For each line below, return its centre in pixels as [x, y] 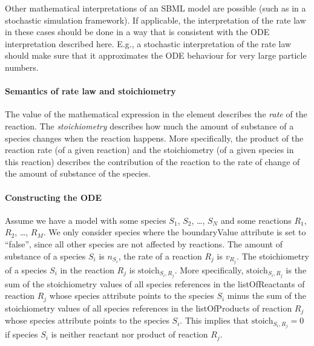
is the [296, 269]
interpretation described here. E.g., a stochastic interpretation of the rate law [148, 43]
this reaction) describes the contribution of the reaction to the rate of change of [152, 161]
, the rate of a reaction [160, 256]
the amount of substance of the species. [78, 173]
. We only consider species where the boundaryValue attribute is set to [175, 232]
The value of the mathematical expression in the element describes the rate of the [156, 114]
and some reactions [256, 220]
